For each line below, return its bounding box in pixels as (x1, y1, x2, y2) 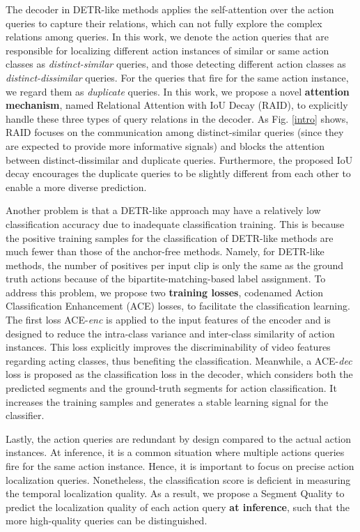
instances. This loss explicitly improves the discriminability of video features (6, 340, 331, 354)
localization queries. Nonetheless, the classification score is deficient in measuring (6, 472, 351, 487)
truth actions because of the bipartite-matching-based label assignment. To (6, 271, 326, 286)
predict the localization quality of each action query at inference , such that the (6, 499, 350, 514)
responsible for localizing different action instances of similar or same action (6, 43, 329, 57)
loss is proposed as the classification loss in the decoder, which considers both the (6, 367, 353, 381)
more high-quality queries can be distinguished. (6, 513, 208, 528)
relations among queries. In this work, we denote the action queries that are (6, 29, 329, 44)
